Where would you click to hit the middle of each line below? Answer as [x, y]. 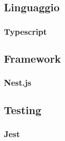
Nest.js [18, 82]
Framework [32, 59]
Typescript [25, 31]
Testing [23, 109]
